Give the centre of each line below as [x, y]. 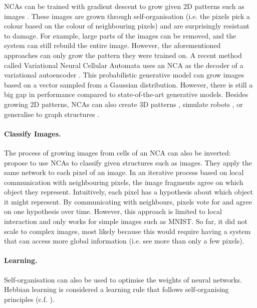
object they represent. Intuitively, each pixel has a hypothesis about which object [129, 192]
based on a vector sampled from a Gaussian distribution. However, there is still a [128, 84]
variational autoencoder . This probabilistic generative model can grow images [124, 75]
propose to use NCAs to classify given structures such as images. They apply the [128, 162]
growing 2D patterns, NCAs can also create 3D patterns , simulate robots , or [123, 104]
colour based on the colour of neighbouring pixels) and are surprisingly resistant [127, 26]
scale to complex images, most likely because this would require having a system [127, 231]
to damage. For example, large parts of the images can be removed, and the [120, 35]
